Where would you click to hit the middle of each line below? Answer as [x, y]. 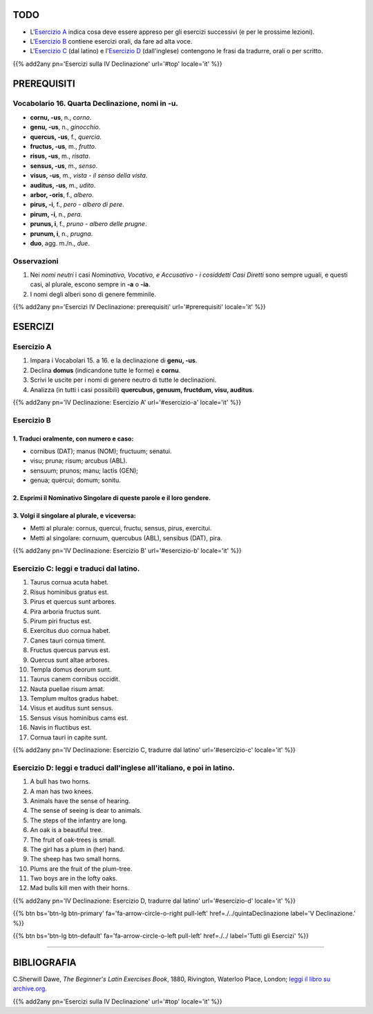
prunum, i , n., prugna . [61, 233]
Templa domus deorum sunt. [71, 669]
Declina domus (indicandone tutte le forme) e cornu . [105, 370]
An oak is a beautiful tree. [67, 830]
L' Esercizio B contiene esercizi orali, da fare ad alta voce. [111, 41]
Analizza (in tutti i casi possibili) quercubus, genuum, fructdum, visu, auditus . [142, 389]
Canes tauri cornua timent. [68, 640]
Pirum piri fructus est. [61, 621]
